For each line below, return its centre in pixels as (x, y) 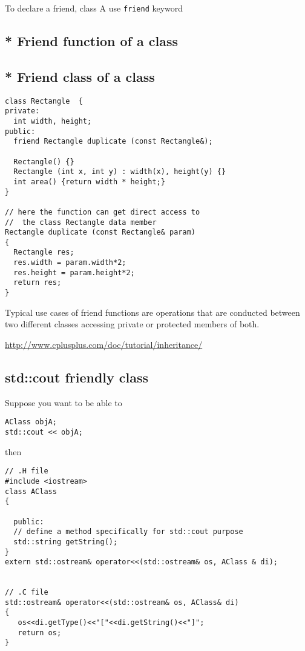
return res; (38, 283)
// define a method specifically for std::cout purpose (128, 532)
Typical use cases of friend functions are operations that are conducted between (152, 312)
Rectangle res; (44, 252)
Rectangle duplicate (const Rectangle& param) (100, 232)
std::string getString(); (66, 542)
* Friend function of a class (91, 41)
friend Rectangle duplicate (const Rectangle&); (113, 142)
